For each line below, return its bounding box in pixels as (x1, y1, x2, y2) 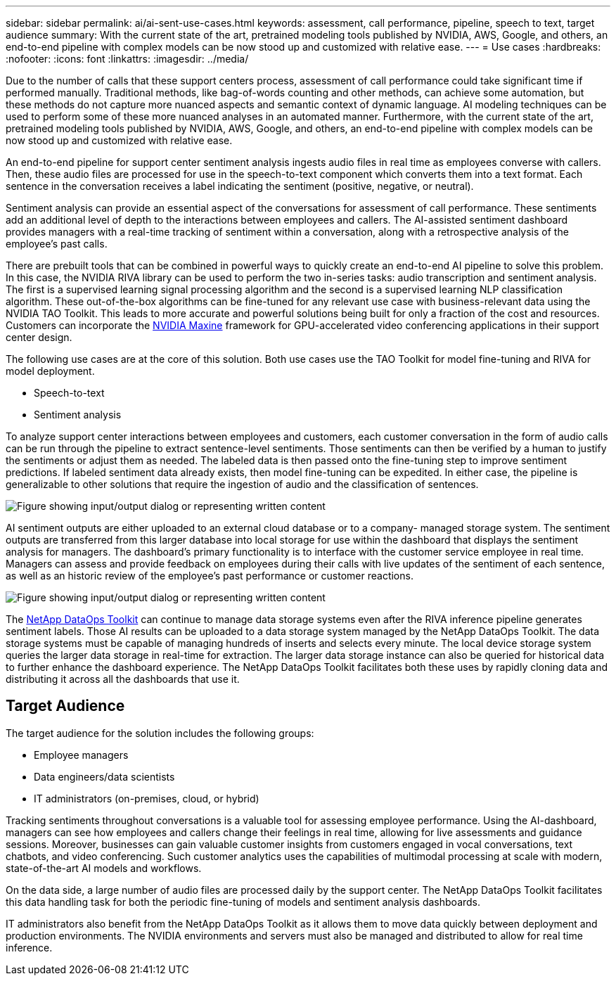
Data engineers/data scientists (34, 770, 175, 783)
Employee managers (34, 748, 129, 761)
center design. (6, 331, 72, 343)
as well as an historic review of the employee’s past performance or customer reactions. (6, 570, 413, 582)
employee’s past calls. (6, 238, 108, 250)
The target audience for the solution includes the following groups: (6, 726, 314, 739)
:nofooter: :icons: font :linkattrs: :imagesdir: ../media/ (6, 53, 249, 65)
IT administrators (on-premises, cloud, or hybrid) (34, 792, 259, 804)
